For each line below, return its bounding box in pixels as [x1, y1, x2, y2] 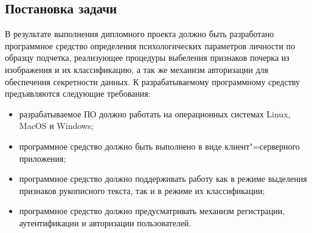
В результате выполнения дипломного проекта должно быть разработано [5, 27, 274, 40]
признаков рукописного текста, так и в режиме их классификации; [19, 184, 265, 196]
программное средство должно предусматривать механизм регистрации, [19, 204, 285, 217]
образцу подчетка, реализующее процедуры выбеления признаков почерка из [5, 51, 289, 64]
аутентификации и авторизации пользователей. [19, 216, 192, 229]
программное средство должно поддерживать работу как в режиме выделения [19, 172, 307, 185]
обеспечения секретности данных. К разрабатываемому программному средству [5, 75, 300, 88]
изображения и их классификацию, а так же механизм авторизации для [5, 63, 268, 75]
